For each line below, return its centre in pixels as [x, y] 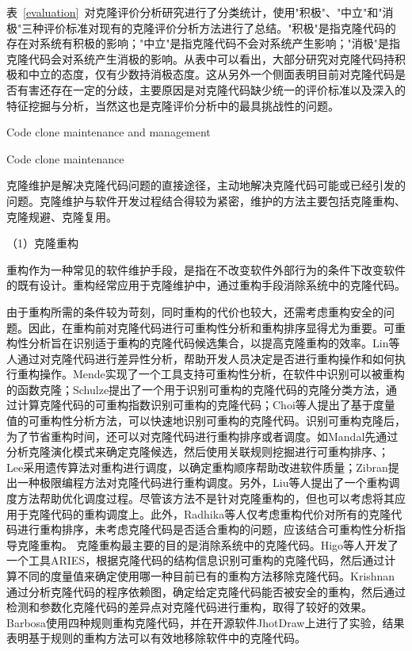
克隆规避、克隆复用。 [62, 216]
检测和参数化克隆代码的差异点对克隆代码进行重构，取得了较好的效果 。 [189, 607]
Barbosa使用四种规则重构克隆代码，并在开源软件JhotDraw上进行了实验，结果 [206, 622]
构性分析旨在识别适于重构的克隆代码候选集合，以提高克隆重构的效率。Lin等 [203, 343]
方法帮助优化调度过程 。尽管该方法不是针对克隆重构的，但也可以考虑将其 [206, 498]
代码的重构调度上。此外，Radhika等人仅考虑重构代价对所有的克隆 [221, 513]
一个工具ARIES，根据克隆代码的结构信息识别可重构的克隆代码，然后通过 [196, 560]
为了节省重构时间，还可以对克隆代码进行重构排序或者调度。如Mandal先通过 [202, 436]
